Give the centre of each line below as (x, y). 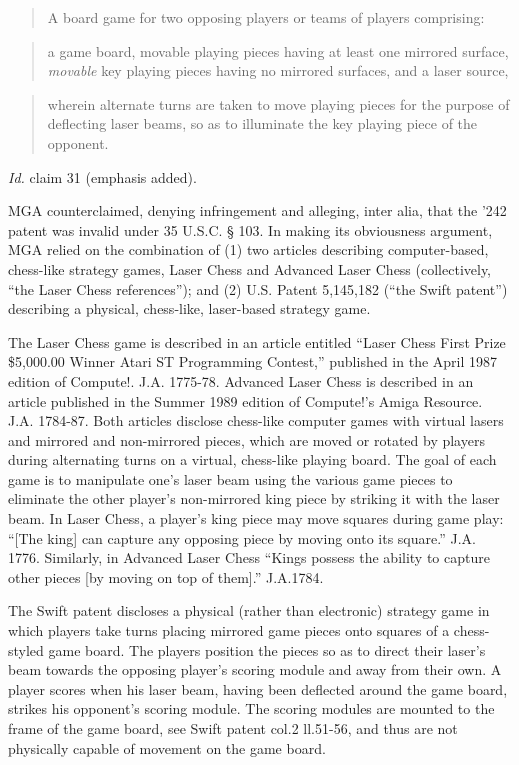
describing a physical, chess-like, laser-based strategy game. (189, 308)
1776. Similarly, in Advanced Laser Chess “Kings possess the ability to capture (249, 557)
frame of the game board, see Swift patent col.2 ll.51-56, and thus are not (233, 728)
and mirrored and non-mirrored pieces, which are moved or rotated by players (246, 439)
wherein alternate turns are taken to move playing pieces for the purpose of (278, 103)
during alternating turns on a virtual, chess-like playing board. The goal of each (252, 459)
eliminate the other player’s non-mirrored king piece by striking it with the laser (254, 498)
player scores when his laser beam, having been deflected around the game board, (258, 688)
